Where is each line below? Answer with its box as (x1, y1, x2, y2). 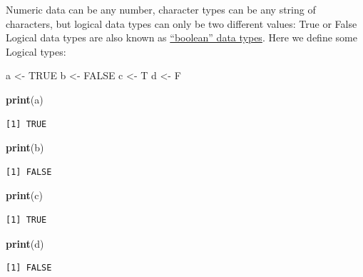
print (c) (6, 188, 43, 203)
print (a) (6, 91, 44, 106)
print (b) (6, 140, 44, 155)
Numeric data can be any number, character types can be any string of (6, 2, 316, 16)
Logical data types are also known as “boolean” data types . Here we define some (6, 30, 357, 45)
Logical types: (6, 44, 66, 59)
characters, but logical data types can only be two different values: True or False (6, 16, 357, 31)
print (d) (6, 236, 44, 251)
